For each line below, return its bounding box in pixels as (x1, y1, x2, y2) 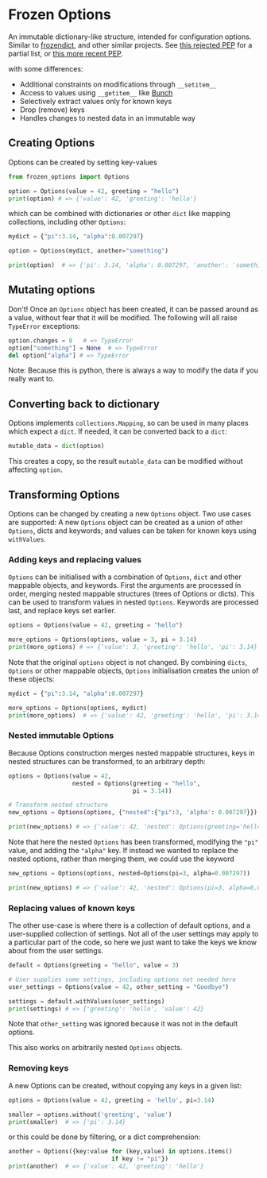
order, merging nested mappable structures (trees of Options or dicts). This (8, 589, 255, 599)
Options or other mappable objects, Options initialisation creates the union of (8, 666, 259, 675)
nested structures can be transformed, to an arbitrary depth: (8, 756, 207, 766)
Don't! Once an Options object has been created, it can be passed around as (8, 304, 259, 314)
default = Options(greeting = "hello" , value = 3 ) (8, 961, 180, 970)
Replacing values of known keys (8, 902, 135, 913)
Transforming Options (8, 488, 121, 501)
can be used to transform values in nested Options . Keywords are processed (8, 597, 259, 607)
